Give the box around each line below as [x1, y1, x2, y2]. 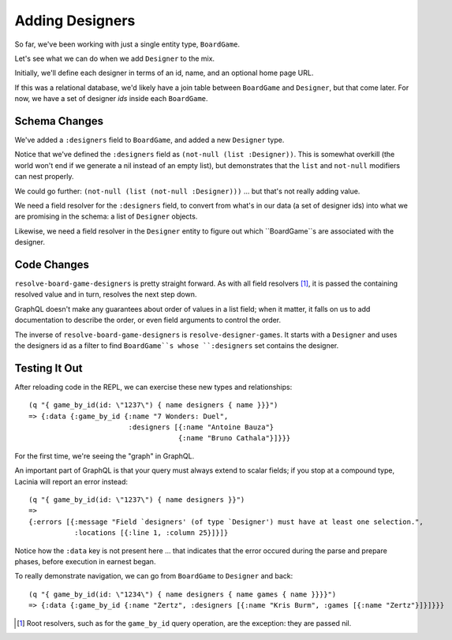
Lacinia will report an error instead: [14, 477, 128, 486]
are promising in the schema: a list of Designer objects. [14, 211, 198, 221]
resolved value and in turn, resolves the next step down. [14, 290, 197, 299]
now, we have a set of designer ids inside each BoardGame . [14, 94, 208, 103]
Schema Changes [14, 114, 104, 128]
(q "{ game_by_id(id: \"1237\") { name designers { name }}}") [28, 401, 278, 410]
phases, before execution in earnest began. [14, 556, 156, 566]
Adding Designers [14, 12, 136, 29]
